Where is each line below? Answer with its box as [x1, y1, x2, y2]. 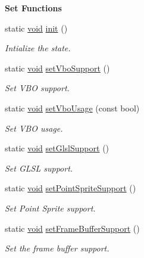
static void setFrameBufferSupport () [5, 222, 140, 234]
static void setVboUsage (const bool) [5, 101, 140, 114]
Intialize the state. [5, 42, 71, 54]
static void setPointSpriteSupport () [5, 182, 136, 194]
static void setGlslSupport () [5, 142, 109, 154]
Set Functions [5, 2, 62, 14]
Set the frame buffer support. [5, 242, 109, 254]
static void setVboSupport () [5, 61, 110, 74]
